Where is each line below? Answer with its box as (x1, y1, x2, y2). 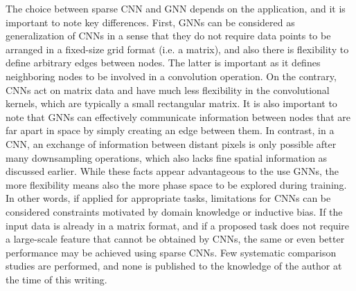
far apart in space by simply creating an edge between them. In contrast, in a (6, 123, 335, 138)
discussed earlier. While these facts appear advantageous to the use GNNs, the (6, 164, 339, 178)
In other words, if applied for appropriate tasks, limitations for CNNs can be (6, 191, 331, 205)
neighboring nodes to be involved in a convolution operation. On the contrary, (6, 68, 337, 83)
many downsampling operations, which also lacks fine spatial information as (6, 150, 328, 165)
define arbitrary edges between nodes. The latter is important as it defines (6, 55, 321, 70)
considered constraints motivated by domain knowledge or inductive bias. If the (6, 204, 343, 218)
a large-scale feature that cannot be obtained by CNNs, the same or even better (6, 232, 345, 246)
